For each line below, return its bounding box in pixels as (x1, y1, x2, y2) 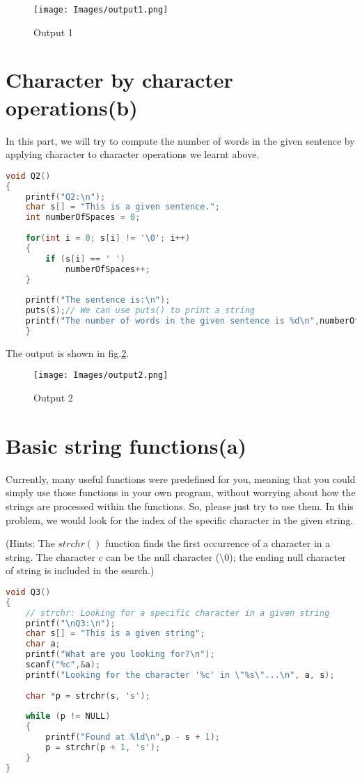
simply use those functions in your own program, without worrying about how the (6, 485, 356, 500)
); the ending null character (229, 549, 346, 564)
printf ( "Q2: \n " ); (25, 191, 106, 202)
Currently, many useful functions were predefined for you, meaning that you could (6, 471, 356, 486)
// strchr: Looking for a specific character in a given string (25, 608, 330, 618)
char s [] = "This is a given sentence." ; (25, 202, 220, 212)
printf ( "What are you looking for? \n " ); (25, 649, 215, 660)
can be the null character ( (106, 549, 220, 564)
